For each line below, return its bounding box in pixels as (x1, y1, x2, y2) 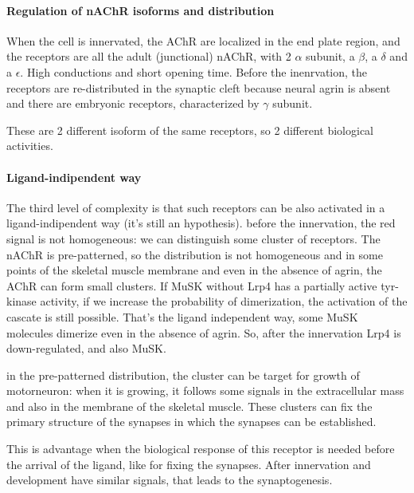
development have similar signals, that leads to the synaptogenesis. (6, 471, 333, 488)
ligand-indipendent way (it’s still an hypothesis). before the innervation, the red (6, 215, 396, 231)
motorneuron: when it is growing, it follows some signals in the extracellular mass (6, 382, 404, 399)
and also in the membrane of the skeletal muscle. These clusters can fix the (6, 397, 373, 414)
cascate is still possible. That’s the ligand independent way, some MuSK (6, 308, 358, 325)
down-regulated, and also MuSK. (6, 340, 166, 357)
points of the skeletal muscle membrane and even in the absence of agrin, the (6, 262, 382, 278)
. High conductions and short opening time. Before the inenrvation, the (20, 63, 368, 80)
